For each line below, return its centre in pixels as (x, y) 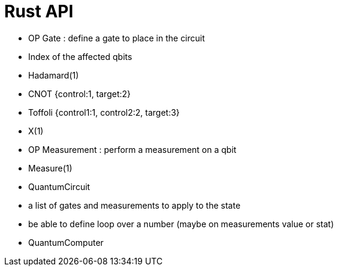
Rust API (39, 11)
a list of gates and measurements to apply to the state (135, 205)
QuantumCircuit (59, 186)
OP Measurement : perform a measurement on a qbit (132, 149)
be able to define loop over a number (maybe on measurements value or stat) (181, 224)
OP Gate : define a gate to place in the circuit (117, 38)
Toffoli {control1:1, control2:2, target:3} (104, 112)
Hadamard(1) (54, 75)
